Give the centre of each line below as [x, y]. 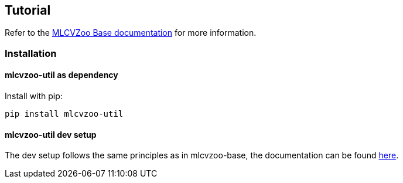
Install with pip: [34, 96]
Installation [31, 53]
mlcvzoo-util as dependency [62, 75]
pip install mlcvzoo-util [64, 114]
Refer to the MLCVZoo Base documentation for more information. [131, 33]
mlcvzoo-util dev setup [51, 134]
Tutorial [28, 10]
